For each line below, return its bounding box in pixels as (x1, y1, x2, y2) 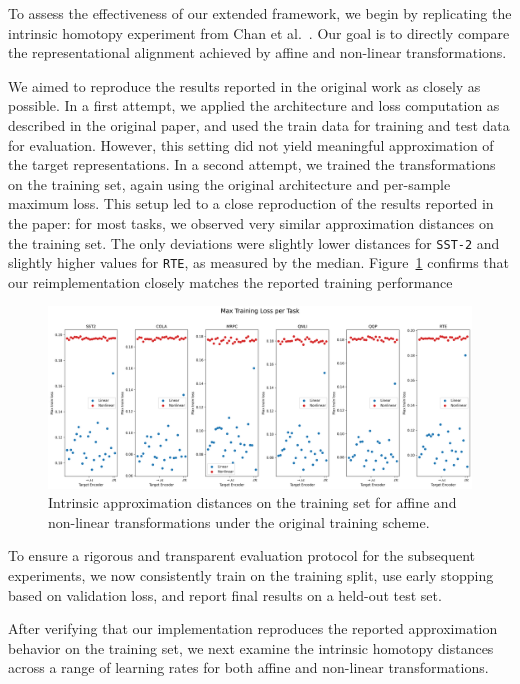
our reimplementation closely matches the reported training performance (8, 271, 453, 292)
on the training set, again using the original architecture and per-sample (8, 173, 451, 194)
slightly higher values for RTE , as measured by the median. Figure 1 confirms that (8, 252, 509, 273)
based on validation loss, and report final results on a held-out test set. (8, 584, 442, 605)
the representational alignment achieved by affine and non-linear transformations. (8, 42, 507, 63)
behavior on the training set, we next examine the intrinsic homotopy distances (8, 637, 494, 658)
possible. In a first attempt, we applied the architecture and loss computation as (8, 95, 500, 116)
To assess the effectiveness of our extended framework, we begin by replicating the (8, 3, 512, 23)
